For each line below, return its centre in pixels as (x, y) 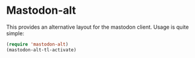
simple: (15, 33)
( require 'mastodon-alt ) (37, 44)
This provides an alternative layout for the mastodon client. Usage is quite (97, 27)
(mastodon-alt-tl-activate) (42, 50)
